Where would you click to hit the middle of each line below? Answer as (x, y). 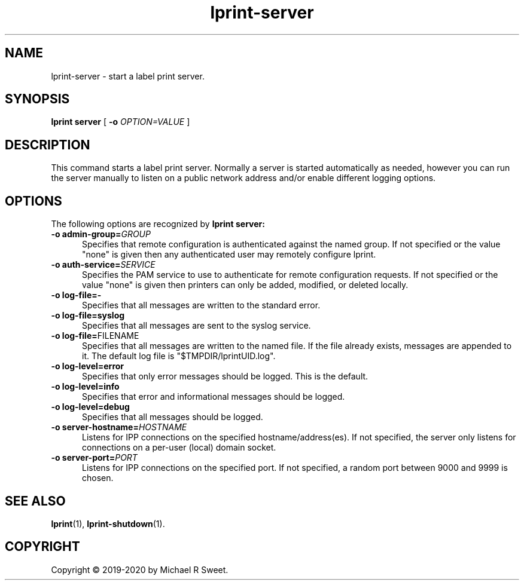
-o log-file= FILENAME (95, 336)
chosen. (98, 478)
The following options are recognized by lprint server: (158, 224)
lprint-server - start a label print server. (128, 76)
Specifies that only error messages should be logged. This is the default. (225, 376)
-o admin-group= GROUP (101, 234)
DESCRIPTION (48, 145)
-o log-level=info (85, 387)
